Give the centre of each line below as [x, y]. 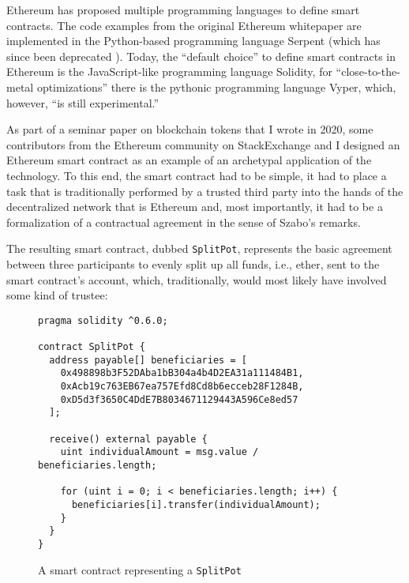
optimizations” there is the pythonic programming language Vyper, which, [216, 87]
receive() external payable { [128, 439]
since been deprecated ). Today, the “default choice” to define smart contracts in [201, 56]
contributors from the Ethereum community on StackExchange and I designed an [203, 144]
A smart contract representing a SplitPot [140, 569]
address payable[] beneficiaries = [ [148, 360]
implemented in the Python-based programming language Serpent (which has [193, 41]
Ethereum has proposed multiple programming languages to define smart [183, 9]
